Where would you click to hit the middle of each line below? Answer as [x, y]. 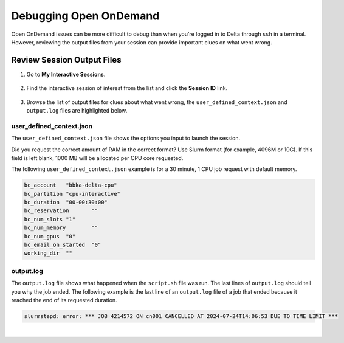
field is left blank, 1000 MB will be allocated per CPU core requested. [97, 158]
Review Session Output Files [66, 60]
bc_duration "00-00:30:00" [66, 203]
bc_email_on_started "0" [63, 245]
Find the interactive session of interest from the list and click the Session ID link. [127, 88]
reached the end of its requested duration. [64, 300]
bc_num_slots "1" [50, 219]
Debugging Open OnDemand [85, 16]
